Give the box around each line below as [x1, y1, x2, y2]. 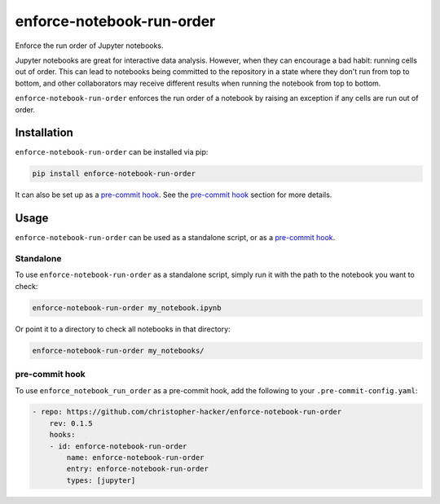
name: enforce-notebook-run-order [66, 453, 205, 462]
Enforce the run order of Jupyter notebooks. [15, 41, 164, 50]
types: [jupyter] [66, 476, 136, 484]
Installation [15, 126, 73, 140]
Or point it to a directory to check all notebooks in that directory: [15, 324, 231, 334]
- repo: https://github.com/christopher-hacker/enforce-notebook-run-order [32, 407, 342, 417]
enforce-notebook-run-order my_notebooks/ [32, 346, 205, 355]
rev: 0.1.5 [49, 419, 93, 427]
